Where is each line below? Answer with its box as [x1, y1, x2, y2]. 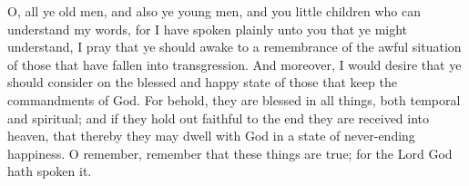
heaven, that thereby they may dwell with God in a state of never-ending [7, 126, 415, 145]
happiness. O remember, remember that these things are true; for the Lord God [7, 143, 453, 162]
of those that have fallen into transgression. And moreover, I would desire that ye [7, 54, 462, 73]
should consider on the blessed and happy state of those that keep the [7, 73, 397, 92]
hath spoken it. [7, 162, 92, 181]
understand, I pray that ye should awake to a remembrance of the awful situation [7, 37, 462, 56]
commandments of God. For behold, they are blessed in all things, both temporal [7, 90, 461, 109]
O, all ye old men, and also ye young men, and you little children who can [7, 2, 421, 20]
